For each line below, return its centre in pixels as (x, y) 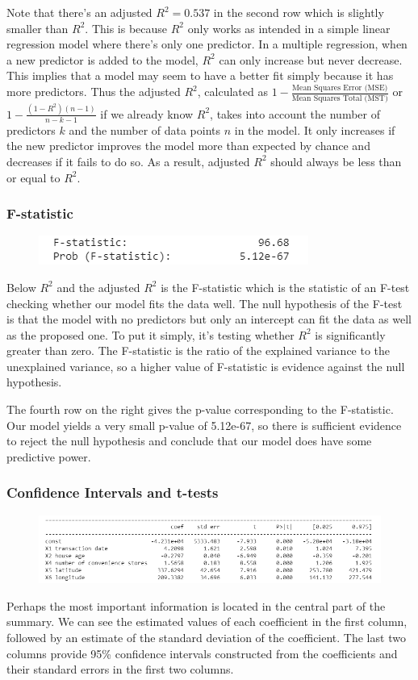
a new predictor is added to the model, (102, 59)
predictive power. (49, 456)
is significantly (350, 334)
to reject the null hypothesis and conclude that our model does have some (189, 441)
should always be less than (336, 161)
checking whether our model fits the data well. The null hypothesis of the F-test (205, 303)
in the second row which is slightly (299, 12)
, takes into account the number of (295, 113)
